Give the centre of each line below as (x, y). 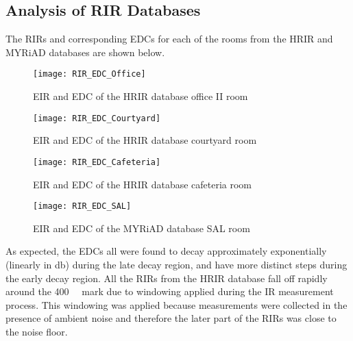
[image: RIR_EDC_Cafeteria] (97, 162)
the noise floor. (37, 331)
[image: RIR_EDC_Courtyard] (97, 118)
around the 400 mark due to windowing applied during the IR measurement (170, 291)
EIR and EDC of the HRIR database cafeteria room (143, 184)
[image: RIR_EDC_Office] (89, 74)
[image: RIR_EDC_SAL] (82, 206)
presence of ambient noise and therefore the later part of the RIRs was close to (171, 318)
